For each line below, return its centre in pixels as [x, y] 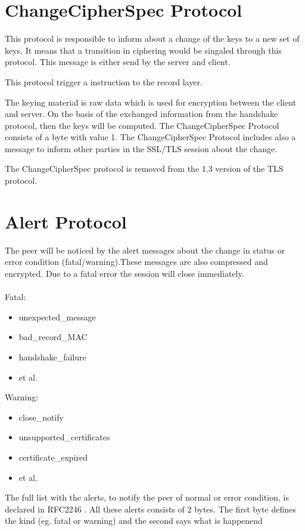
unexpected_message [57, 317]
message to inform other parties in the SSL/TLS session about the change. [141, 148]
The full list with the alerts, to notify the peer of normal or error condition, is [147, 497]
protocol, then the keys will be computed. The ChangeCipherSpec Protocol [142, 125]
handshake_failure [52, 356]
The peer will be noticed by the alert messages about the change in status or [145, 250]
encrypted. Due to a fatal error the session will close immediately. [125, 273]
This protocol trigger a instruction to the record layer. [104, 81]
